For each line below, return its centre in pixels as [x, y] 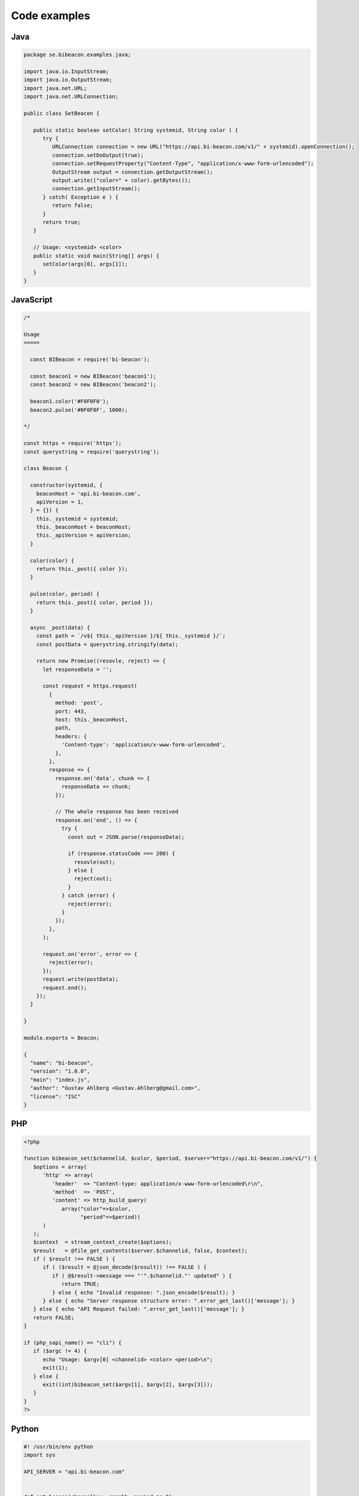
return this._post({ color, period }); [95, 602]
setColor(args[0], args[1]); [85, 264]
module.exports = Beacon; [62, 1038]
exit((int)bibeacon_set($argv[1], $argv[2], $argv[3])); [128, 1384]
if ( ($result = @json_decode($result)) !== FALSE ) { [125, 1267]
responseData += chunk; [96, 787]
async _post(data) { [60, 627]
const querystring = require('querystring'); [92, 451]
